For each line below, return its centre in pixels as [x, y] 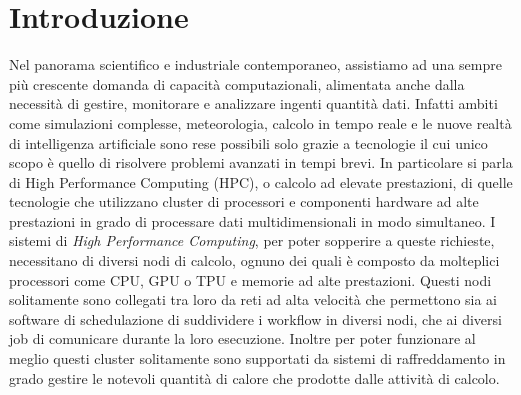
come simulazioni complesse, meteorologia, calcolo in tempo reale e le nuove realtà [260, 122]
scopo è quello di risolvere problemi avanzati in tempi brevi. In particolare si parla [261, 162]
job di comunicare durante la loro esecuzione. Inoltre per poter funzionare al [242, 338]
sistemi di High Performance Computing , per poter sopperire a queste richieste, [252, 240]
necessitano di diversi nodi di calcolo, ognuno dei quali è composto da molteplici [254, 260]
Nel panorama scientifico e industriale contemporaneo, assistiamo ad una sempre [255, 64]
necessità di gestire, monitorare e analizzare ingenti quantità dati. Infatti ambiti [253, 103]
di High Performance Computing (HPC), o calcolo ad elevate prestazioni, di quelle [261, 181]
